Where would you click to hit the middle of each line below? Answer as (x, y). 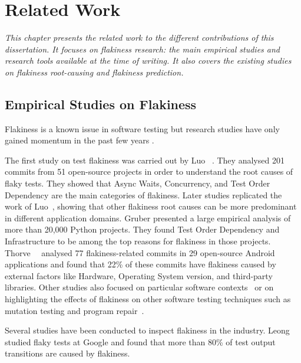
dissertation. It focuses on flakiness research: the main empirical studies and (143, 49)
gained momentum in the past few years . (80, 140)
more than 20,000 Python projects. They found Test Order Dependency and (142, 229)
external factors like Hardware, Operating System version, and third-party (139, 275)
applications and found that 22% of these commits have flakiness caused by (140, 264)
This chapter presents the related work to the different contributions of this (139, 37)
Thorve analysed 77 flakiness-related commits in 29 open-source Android (140, 252)
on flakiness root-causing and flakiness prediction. (94, 72)
